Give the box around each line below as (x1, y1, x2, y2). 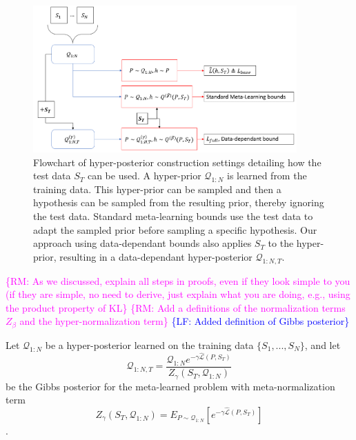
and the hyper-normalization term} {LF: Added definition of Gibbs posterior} (19, 314, 350, 328)
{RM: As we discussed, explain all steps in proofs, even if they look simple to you (6, 273, 350, 288)
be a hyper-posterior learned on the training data (45, 337, 254, 352)
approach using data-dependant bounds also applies (33, 236, 252, 250)
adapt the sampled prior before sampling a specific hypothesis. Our (33, 222, 317, 237)
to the (268, 236, 294, 250)
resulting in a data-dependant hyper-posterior (59, 249, 253, 263)
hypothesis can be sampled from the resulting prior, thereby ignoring (33, 195, 324, 210)
